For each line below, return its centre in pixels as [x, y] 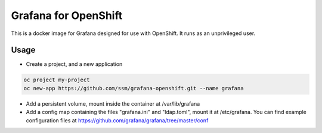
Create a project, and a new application [74, 64]
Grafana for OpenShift [67, 15]
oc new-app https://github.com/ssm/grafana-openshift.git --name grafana [134, 88]
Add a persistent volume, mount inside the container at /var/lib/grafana [113, 103]
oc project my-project [57, 80]
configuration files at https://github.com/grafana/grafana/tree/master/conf [117, 120]
